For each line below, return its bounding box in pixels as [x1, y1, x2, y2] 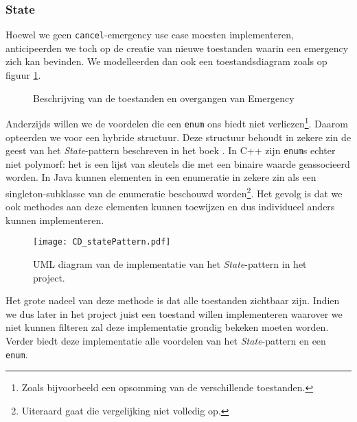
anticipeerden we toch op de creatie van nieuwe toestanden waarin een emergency [5, 40, 349, 55]
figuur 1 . [5, 68, 41, 82]
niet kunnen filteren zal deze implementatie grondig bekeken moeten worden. [5, 320, 329, 334]
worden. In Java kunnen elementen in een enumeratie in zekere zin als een [5, 170, 316, 184]
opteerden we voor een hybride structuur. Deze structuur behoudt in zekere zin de [5, 129, 352, 144]
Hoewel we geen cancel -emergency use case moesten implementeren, [5, 27, 294, 42]
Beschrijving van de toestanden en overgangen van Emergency [33, 90, 295, 105]
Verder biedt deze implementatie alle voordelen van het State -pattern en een [5, 334, 326, 348]
